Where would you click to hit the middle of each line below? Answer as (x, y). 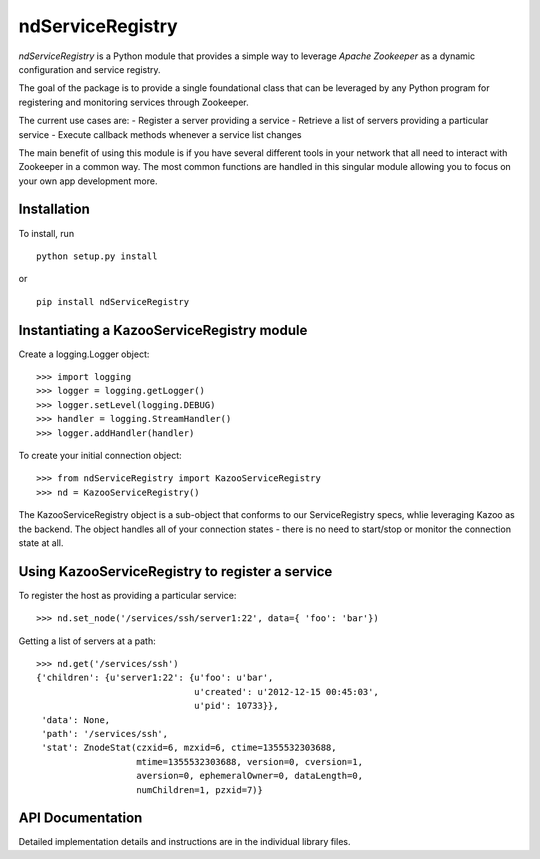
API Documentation (80, 818)
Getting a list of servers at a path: (87, 641)
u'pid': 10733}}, (236, 706)
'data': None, (76, 719)
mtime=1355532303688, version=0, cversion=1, (250, 761)
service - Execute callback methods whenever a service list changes (160, 134)
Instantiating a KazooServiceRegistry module (163, 330)
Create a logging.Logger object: (84, 354)
